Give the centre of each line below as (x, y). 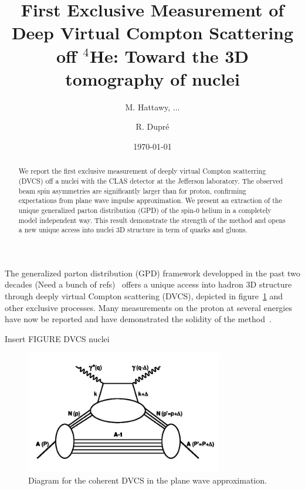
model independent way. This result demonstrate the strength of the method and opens (152, 220)
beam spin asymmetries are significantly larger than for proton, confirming (132, 190)
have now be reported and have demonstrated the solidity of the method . (138, 319)
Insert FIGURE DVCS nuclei (57, 338)
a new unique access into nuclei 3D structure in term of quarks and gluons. (133, 230)
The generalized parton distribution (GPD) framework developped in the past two (152, 273)
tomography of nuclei (152, 78)
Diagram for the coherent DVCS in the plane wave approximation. (148, 480)
